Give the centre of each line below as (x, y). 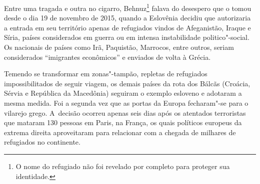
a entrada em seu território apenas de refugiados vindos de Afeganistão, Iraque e (127, 27)
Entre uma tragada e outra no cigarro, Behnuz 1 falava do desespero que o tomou (128, 7)
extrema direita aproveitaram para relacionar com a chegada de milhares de (120, 132)
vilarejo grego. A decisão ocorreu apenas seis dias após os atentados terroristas (125, 112)
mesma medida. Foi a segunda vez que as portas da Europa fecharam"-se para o (126, 103)
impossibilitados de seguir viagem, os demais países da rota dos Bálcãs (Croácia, (127, 83)
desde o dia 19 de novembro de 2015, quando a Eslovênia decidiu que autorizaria (127, 18)
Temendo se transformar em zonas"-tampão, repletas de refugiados (106, 74)
